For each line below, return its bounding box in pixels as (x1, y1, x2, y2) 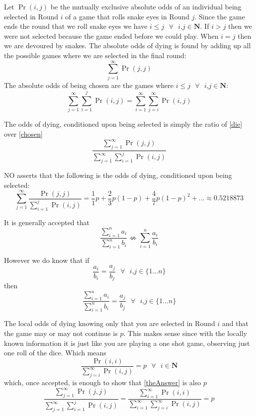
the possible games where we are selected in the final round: (4, 50, 186, 60)
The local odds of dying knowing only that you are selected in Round (4, 318, 215, 329)
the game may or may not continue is (4, 328, 118, 338)
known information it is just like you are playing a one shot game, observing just (4, 337, 250, 348)
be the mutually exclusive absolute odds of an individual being (50, 1, 242, 11)
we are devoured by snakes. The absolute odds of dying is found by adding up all (4, 40, 251, 51)
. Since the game (194, 11, 245, 21)
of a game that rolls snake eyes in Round (65, 11, 190, 21)
